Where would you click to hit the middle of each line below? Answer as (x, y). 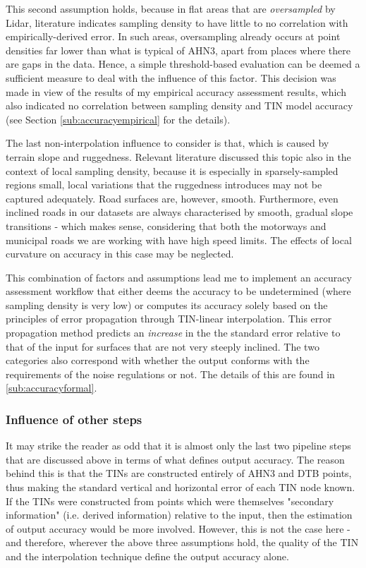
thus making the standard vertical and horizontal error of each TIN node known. (181, 487)
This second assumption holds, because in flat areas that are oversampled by (171, 8)
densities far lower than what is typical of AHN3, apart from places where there (178, 50)
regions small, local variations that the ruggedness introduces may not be (164, 185)
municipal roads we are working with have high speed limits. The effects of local (179, 240)
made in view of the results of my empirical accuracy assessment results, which (176, 91)
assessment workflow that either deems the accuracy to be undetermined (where (178, 291)
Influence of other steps (74, 419)
